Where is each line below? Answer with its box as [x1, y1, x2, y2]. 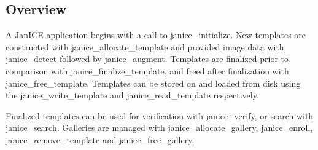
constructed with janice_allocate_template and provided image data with [6, 40, 284, 53]
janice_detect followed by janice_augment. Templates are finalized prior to [6, 52, 289, 65]
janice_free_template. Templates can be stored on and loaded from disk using [6, 76, 301, 89]
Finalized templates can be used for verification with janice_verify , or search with [6, 109, 314, 122]
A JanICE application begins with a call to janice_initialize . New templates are [6, 28, 306, 41]
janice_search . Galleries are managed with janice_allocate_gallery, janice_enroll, [6, 121, 313, 134]
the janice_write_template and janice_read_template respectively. [6, 89, 259, 101]
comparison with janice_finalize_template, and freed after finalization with [6, 64, 289, 77]
